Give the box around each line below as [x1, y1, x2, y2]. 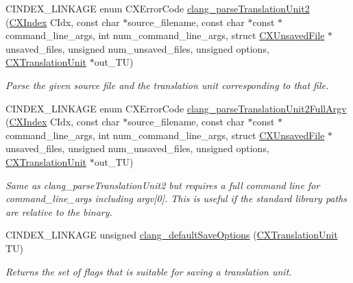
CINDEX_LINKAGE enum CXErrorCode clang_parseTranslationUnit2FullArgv [5, 101, 347, 115]
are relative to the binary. [5, 204, 112, 219]
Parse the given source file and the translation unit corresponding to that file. [5, 77, 329, 92]
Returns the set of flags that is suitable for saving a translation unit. [5, 264, 292, 278]
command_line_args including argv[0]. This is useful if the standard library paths [5, 191, 348, 206]
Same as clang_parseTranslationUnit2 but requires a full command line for [5, 177, 320, 192]
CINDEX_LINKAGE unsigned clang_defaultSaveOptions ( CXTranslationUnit [5, 227, 338, 242]
